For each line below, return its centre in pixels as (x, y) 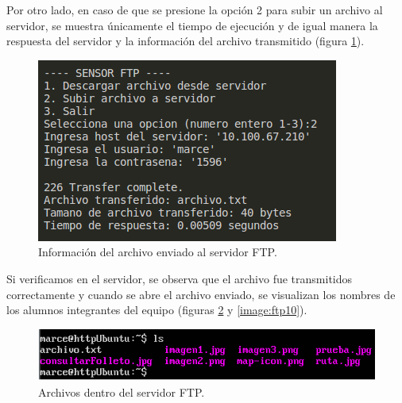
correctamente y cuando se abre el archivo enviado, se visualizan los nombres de (201, 294)
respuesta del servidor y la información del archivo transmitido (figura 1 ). (186, 41)
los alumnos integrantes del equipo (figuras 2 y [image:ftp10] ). (157, 310)
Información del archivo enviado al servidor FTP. (158, 252)
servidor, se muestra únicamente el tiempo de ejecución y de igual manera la (192, 25)
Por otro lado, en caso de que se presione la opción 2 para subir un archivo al (195, 10)
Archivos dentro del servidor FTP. (122, 391)
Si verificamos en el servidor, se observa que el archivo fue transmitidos (180, 278)
